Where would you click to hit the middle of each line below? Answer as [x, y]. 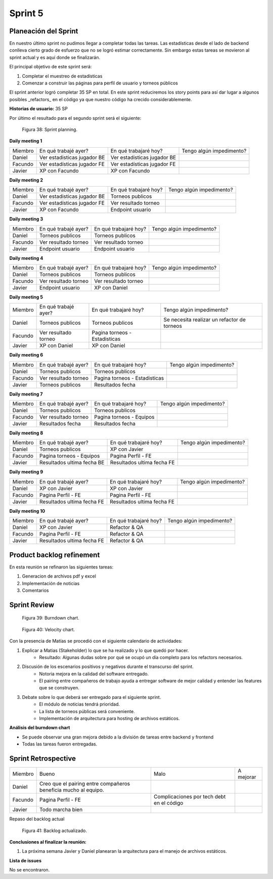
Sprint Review [32, 605]
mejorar [247, 777]
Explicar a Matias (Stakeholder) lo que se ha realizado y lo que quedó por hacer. [105, 650]
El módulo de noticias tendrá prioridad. [79, 704]
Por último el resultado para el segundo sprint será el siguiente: [75, 118]
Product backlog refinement [55, 555]
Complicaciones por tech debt [190, 797]
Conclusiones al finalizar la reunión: [48, 842]
